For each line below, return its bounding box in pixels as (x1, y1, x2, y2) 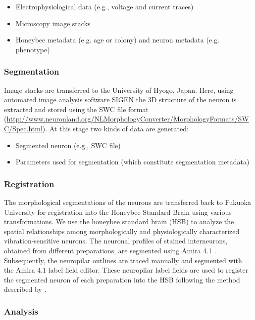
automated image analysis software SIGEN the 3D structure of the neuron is (4, 94, 237, 105)
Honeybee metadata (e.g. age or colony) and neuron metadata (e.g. (15, 35, 219, 45)
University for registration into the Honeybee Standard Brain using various (4, 206, 232, 217)
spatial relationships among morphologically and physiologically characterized (4, 226, 240, 236)
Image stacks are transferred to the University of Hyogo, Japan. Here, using (4, 84, 234, 95)
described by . (4, 284, 47, 294)
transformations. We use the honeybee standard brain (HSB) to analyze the (4, 216, 234, 227)
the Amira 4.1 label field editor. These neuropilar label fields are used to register (4, 265, 249, 275)
